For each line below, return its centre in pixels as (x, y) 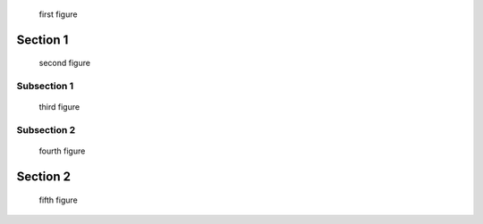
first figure (58, 14)
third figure (59, 107)
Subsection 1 (45, 87)
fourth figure (62, 151)
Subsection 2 (46, 130)
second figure (65, 63)
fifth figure (58, 200)
